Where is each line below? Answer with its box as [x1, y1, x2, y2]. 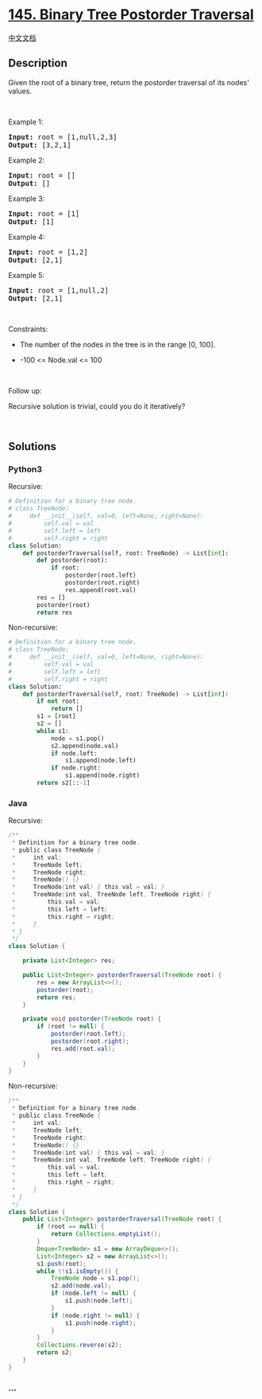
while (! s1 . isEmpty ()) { [37, 1267, 119, 1276]
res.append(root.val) [64, 586, 137, 594]
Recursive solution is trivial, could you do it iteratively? [8, 401, 186, 411]
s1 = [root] [37, 712, 77, 720]
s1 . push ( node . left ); [64, 1297, 133, 1305]
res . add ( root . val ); [50, 1044, 115, 1052]
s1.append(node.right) [64, 771, 141, 780]
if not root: [37, 697, 80, 706]
